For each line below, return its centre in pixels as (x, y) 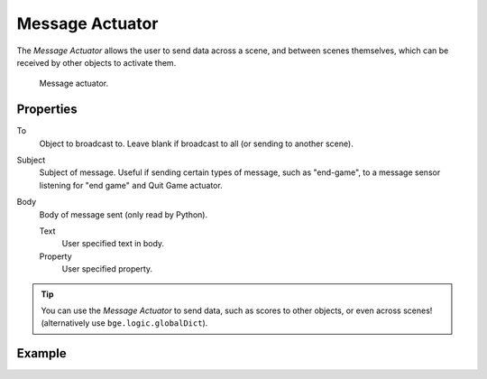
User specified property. (107, 269)
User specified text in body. (113, 244)
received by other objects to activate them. (96, 62)
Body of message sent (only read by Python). (123, 214)
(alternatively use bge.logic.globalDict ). (124, 323)
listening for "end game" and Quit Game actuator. (131, 185)
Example (41, 353)
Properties (47, 110)
